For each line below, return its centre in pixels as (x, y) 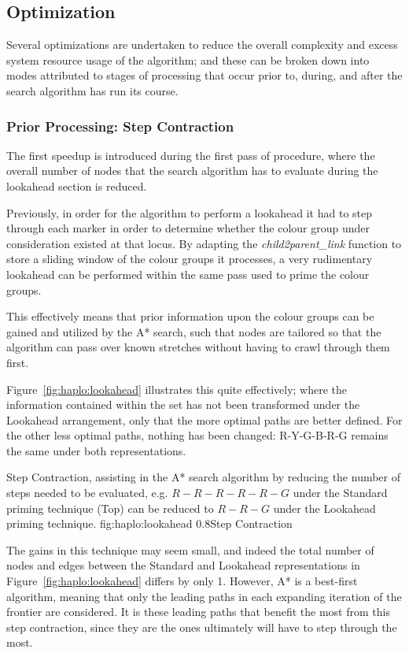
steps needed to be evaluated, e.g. (87, 493)
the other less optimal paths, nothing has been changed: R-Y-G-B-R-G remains (197, 435)
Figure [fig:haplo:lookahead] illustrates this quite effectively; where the (177, 389)
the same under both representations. (96, 450)
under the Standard (340, 493)
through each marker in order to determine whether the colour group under (188, 228)
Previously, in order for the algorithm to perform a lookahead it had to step (190, 212)
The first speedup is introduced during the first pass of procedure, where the (191, 155)
